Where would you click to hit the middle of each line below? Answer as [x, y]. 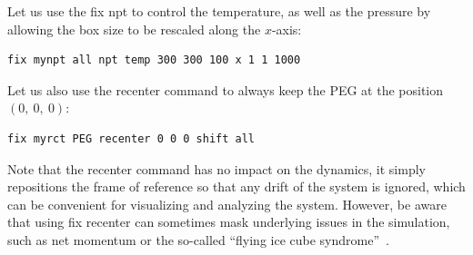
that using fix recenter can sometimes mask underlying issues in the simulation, [229, 222]
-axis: [287, 29]
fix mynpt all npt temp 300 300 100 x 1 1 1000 [154, 60]
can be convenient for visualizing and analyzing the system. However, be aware [227, 204]
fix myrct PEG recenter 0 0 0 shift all [131, 138]
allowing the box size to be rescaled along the [134, 29]
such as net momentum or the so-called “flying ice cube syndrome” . [198, 239]
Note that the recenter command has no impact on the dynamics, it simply [216, 168]
